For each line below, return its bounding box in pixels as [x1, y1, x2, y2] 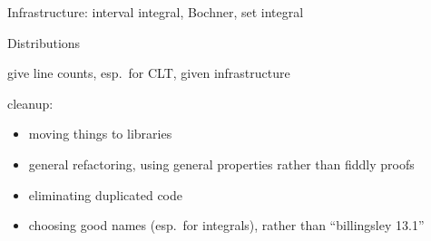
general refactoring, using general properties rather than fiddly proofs [28, 154, 415, 173]
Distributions [7, 33, 81, 52]
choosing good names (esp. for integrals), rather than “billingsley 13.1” [28, 216, 425, 235]
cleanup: [7, 93, 54, 112]
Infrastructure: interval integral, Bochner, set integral [7, 3, 304, 21]
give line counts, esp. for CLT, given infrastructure [7, 63, 290, 82]
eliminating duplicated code [28, 185, 182, 204]
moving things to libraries [28, 124, 172, 143]
